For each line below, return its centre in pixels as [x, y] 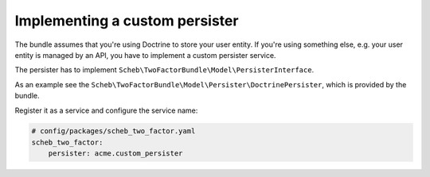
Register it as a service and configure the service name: [106, 110]
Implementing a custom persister [127, 21]
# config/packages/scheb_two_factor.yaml [113, 131]
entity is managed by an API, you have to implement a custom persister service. [145, 55]
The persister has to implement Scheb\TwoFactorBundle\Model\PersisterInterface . [164, 70]
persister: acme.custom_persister [115, 154]
